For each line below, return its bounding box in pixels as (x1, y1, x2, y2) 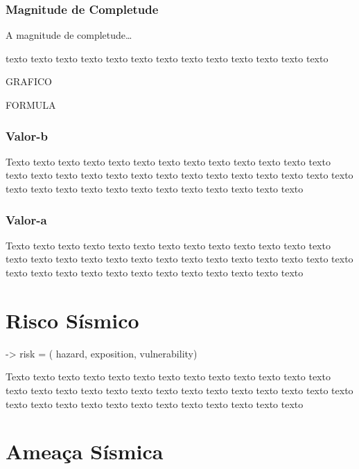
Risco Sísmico (6, 306, 139, 334)
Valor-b (6, 127, 48, 144)
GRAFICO (6, 74, 52, 89)
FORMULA (6, 98, 56, 112)
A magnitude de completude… (6, 28, 132, 42)
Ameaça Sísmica (6, 437, 164, 466)
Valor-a (6, 211, 47, 228)
